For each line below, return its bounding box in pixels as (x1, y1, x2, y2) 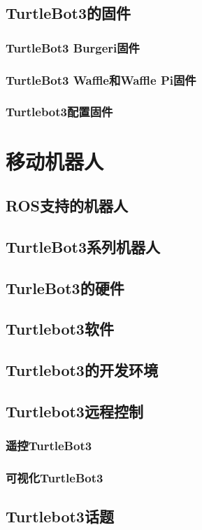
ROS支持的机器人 (6, 195, 129, 216)
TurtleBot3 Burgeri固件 (6, 39, 140, 56)
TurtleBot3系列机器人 (6, 235, 161, 257)
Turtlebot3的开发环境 (6, 359, 158, 381)
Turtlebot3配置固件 (6, 103, 113, 120)
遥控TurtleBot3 (6, 437, 92, 454)
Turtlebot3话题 (6, 505, 114, 527)
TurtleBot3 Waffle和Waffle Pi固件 (6, 71, 196, 88)
